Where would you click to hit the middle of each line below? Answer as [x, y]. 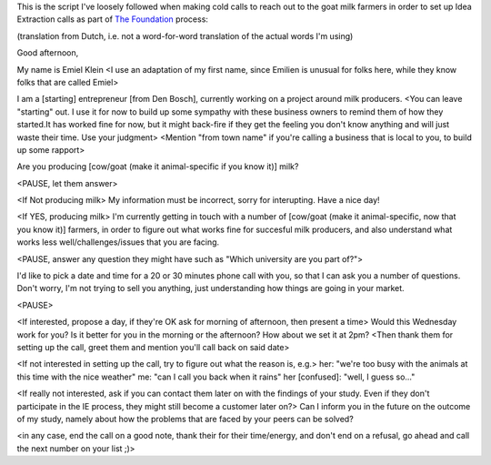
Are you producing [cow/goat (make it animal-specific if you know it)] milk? [158, 167]
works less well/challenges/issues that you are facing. [118, 242]
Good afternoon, [48, 53]
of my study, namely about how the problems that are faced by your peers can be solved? [185, 419]
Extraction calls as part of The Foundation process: [113, 19]
